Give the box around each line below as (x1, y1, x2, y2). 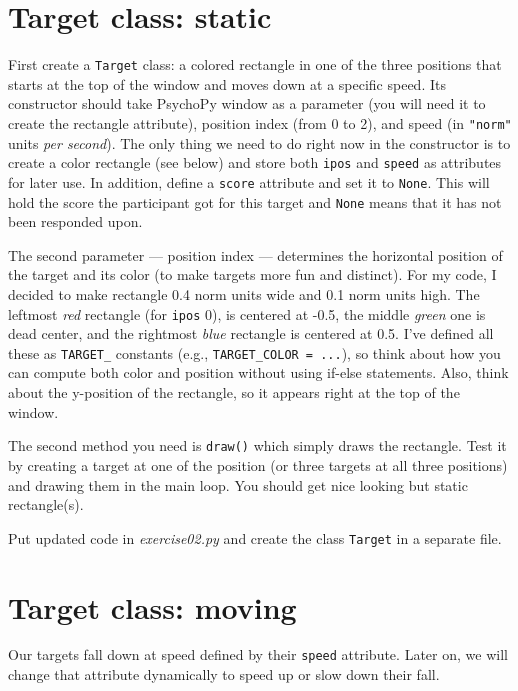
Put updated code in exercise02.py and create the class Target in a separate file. (8, 527, 502, 548)
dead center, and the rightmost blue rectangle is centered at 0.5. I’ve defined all (8, 323, 494, 344)
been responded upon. (8, 211, 143, 232)
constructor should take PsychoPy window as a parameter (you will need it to (8, 93, 486, 114)
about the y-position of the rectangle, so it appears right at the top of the (8, 382, 460, 403)
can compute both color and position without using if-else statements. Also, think (8, 362, 509, 383)
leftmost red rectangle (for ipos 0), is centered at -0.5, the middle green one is (8, 303, 486, 324)
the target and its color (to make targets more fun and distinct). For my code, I (8, 264, 497, 285)
